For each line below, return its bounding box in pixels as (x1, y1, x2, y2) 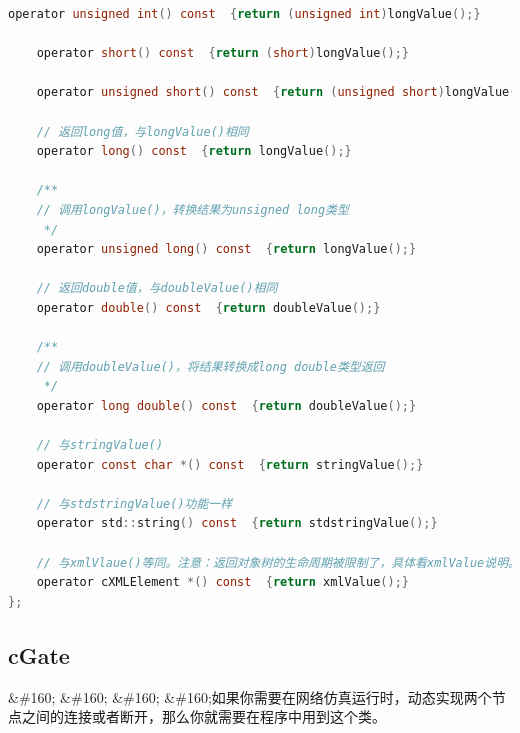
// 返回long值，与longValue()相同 (36, 124, 249, 139)
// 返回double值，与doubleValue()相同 (36, 281, 278, 296)
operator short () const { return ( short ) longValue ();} (36, 46, 410, 61)
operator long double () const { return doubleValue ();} (36, 398, 417, 413)
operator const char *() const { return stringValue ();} (36, 457, 424, 472)
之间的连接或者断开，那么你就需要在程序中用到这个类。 (21, 706, 386, 727)
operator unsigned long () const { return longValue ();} (36, 242, 417, 257)
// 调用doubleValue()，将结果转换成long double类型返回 (36, 359, 385, 374)
